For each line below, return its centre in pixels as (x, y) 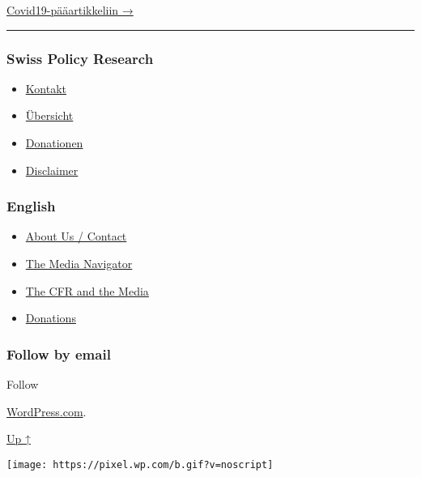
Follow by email (59, 353)
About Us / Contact (76, 236)
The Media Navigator (79, 263)
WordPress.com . (47, 411)
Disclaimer (52, 170)
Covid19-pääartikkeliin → (70, 10)
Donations (51, 318)
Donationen (54, 143)
